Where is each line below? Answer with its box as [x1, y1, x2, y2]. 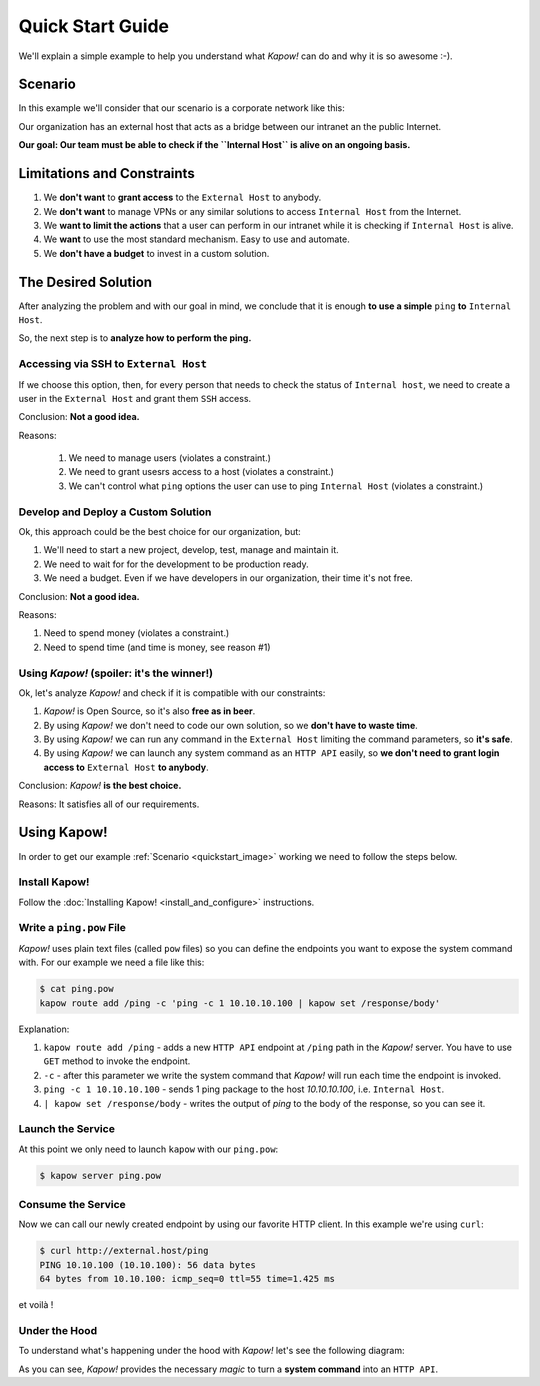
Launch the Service [18, 1122, 115, 1136]
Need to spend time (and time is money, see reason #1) [43, 641, 271, 653]
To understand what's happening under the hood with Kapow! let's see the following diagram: [18, 1345, 405, 1357]
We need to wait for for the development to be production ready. [43, 558, 309, 570]
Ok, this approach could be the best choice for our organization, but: [18, 526, 302, 538]
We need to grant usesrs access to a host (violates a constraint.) [68, 466, 335, 478]
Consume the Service [18, 1198, 127, 1211]
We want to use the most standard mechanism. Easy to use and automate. [43, 233, 350, 245]
